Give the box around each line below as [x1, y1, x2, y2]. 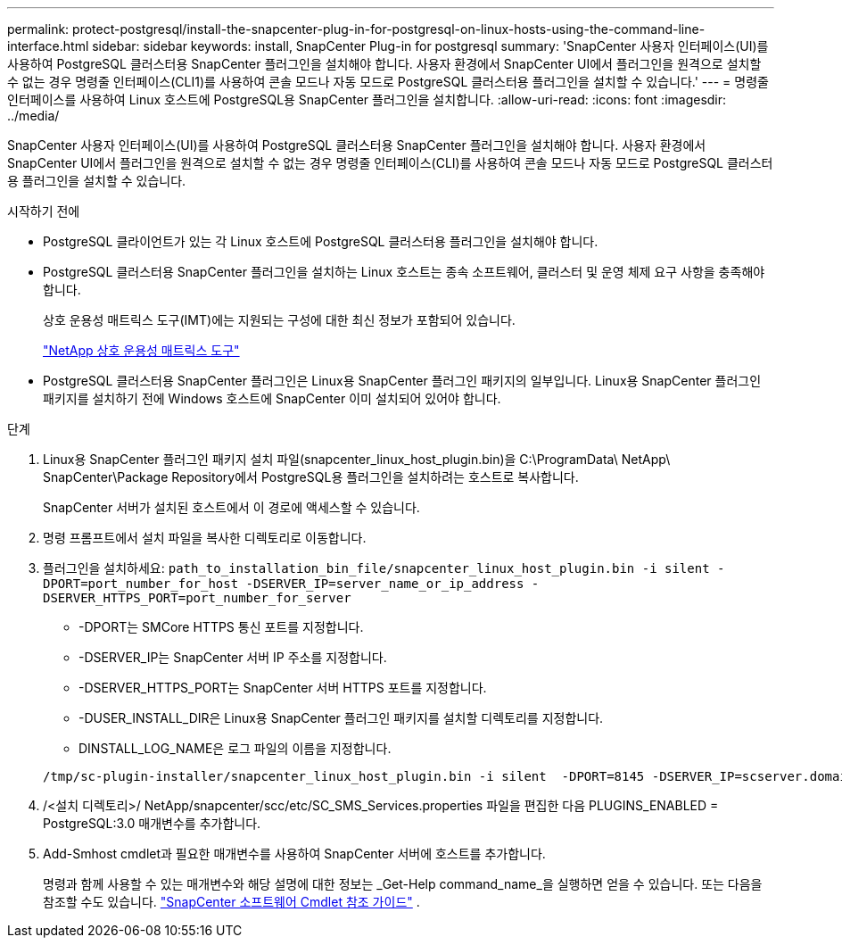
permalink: [7, 21, 70, 37]
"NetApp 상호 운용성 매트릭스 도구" [43, 343, 240, 358]
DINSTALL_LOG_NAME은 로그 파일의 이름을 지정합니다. [78, 741, 392, 756]
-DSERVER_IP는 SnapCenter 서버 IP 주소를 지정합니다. [78, 650, 387, 665]
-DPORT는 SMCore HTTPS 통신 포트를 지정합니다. [78, 619, 364, 634]
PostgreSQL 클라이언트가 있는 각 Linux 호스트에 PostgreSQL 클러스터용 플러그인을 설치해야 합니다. [43, 234, 598, 249]
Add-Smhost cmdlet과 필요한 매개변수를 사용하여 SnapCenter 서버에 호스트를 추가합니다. [43, 846, 546, 861]
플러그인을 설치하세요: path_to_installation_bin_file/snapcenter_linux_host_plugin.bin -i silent [43, 560, 710, 576]
